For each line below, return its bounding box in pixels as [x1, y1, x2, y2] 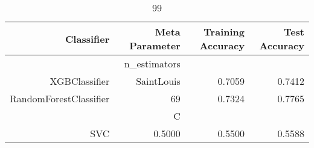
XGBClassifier [50, 74, 110, 88]
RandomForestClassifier [10, 91, 110, 105]
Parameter [129, 39, 181, 52]
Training [203, 25, 245, 39]
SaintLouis [136, 74, 181, 88]
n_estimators [124, 57, 181, 70]
